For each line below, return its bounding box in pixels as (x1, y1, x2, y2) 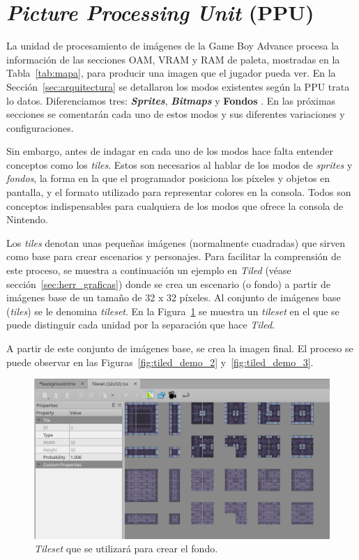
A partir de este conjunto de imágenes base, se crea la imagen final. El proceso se (6, 341, 353, 355)
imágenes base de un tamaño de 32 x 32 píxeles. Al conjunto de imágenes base (6, 290, 341, 305)
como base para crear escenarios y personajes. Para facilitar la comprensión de (6, 249, 342, 264)
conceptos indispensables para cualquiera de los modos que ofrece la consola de (6, 198, 344, 213)
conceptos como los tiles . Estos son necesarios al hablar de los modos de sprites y (6, 157, 353, 172)
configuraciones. (6, 120, 74, 135)
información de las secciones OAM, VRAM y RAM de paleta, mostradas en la (6, 52, 340, 66)
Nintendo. (6, 212, 48, 227)
